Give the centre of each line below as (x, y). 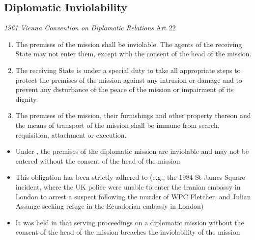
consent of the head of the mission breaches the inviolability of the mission (128, 232)
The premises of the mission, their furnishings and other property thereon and (133, 115)
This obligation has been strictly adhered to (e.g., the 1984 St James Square (130, 177)
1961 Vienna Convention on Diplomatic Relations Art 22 (90, 28)
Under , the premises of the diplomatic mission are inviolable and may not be (132, 151)
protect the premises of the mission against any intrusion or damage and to (129, 80)
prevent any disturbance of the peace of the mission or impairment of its (125, 89)
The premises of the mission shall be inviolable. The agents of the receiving (129, 44)
